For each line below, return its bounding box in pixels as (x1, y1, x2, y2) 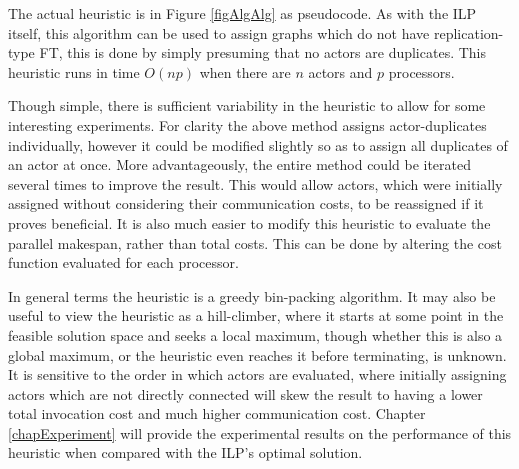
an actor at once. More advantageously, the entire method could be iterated (8, 154, 472, 175)
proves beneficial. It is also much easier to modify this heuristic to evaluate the (8, 212, 491, 233)
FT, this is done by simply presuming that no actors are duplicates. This (39, 42, 487, 63)
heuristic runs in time (8, 61, 140, 82)
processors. (388, 61, 455, 82)
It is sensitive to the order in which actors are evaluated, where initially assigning (8, 364, 507, 385)
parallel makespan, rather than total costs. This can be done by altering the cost (8, 232, 503, 253)
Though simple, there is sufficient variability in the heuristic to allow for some (8, 95, 486, 116)
